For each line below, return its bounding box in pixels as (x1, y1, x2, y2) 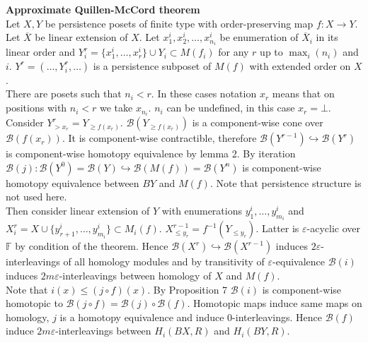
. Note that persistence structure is (209, 175, 362, 190)
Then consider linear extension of (6, 203, 150, 217)
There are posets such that (6, 86, 122, 101)
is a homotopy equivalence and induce (59, 309, 224, 324)
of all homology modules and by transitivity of (63, 254, 265, 269)
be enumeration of (219, 30, 299, 44)
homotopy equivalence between (6, 175, 139, 190)
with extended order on (249, 58, 351, 73)
